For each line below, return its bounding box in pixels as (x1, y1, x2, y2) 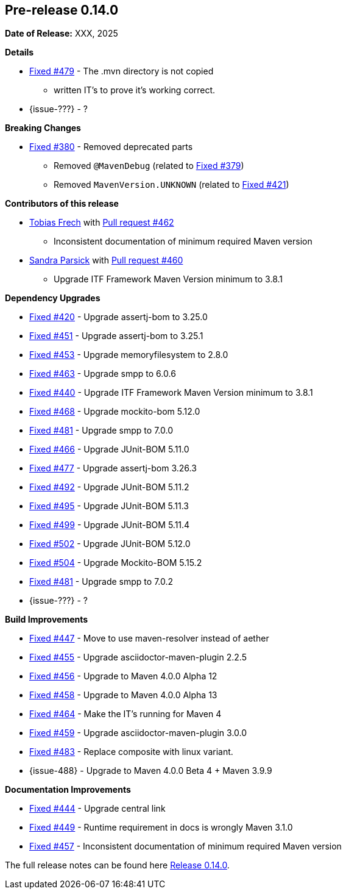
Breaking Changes (5, 123, 81, 134)
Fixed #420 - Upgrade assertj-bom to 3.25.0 (29, 312, 208, 323)
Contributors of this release (5, 198, 119, 209)
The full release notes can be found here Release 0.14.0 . (5, 860, 230, 871)
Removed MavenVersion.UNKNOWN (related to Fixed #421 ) (54, 179, 289, 190)
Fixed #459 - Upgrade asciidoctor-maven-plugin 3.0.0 (29, 728, 247, 738)
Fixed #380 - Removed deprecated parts (29, 141, 193, 152)
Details (5, 47, 34, 58)
